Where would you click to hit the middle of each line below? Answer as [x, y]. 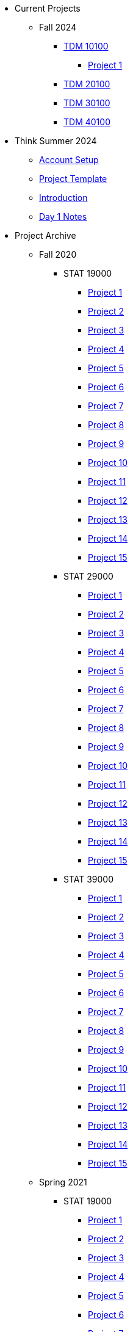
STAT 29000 [88, 576]
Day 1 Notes [63, 217]
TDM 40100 [87, 122]
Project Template [73, 179]
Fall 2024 [58, 27]
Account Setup [69, 160]
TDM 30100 [87, 103]
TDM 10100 [86, 46]
